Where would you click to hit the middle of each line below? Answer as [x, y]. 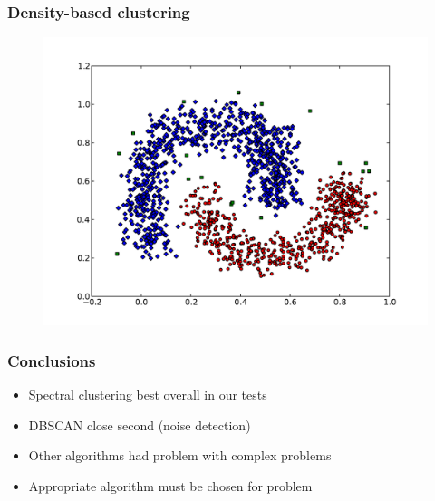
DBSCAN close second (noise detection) [140, 424]
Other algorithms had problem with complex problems [180, 455]
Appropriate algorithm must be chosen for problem [170, 485]
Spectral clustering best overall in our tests [148, 395]
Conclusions [52, 360]
